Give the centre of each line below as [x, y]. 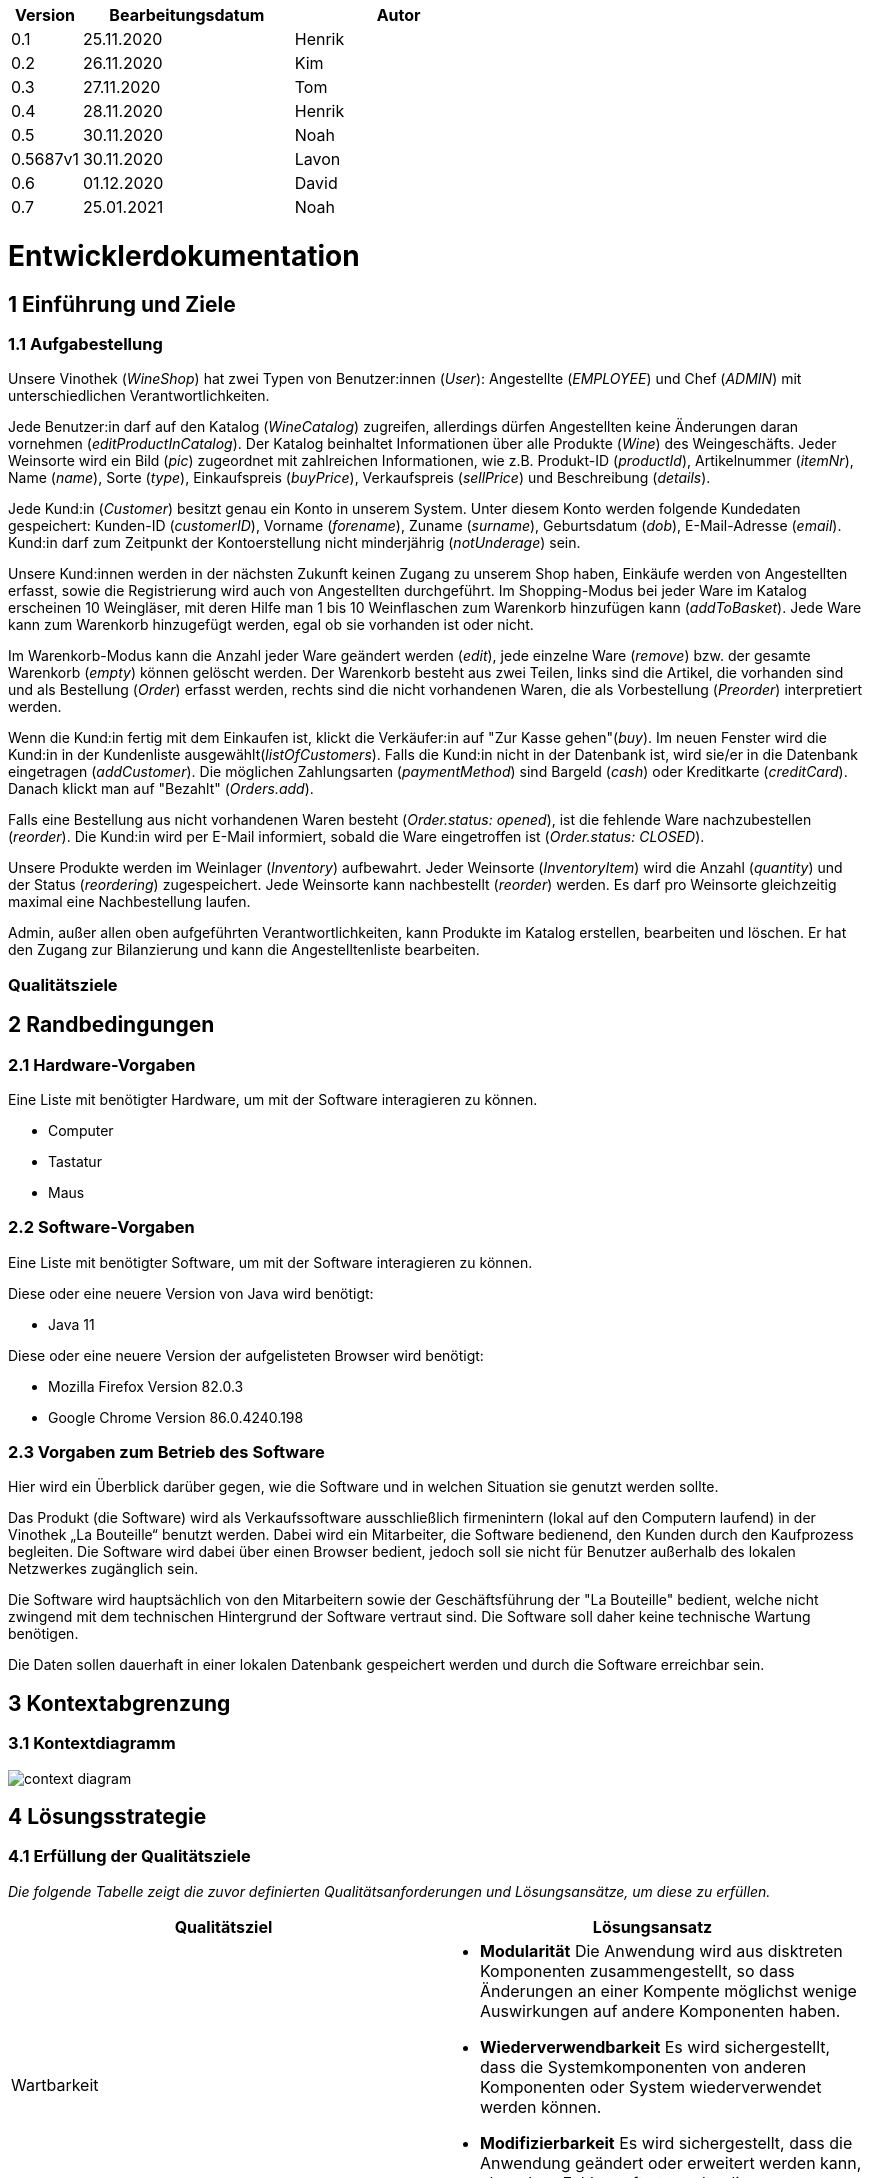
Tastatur [75, 1161]
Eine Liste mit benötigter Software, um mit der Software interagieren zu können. [270, 1262]
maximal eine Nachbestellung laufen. [129, 902]
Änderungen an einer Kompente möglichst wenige [668, 1990]
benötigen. [43, 1634]
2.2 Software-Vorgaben [101, 1227]
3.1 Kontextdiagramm [92, 1743]
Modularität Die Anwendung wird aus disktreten [661, 1950]
